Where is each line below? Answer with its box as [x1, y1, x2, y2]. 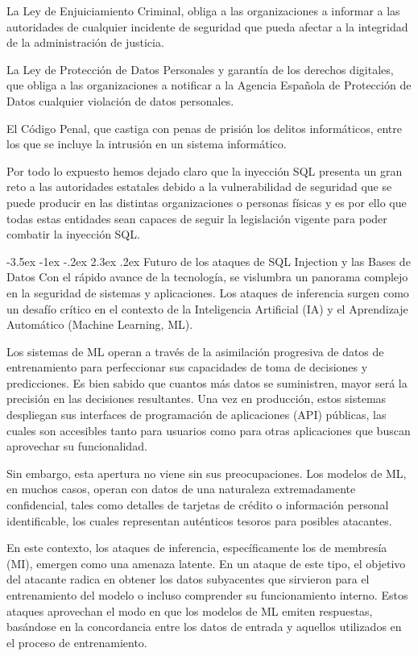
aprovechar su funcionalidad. [6, 438, 147, 455]
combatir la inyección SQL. [6, 226, 140, 243]
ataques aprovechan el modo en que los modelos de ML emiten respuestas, [6, 602, 373, 619]
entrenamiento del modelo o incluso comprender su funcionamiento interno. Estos [6, 587, 408, 603]
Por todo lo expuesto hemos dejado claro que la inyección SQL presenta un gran [6, 162, 403, 179]
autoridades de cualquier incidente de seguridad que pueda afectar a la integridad [6, 18, 408, 35]
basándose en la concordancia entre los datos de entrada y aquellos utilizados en [6, 618, 402, 635]
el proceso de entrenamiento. [6, 633, 147, 650]
